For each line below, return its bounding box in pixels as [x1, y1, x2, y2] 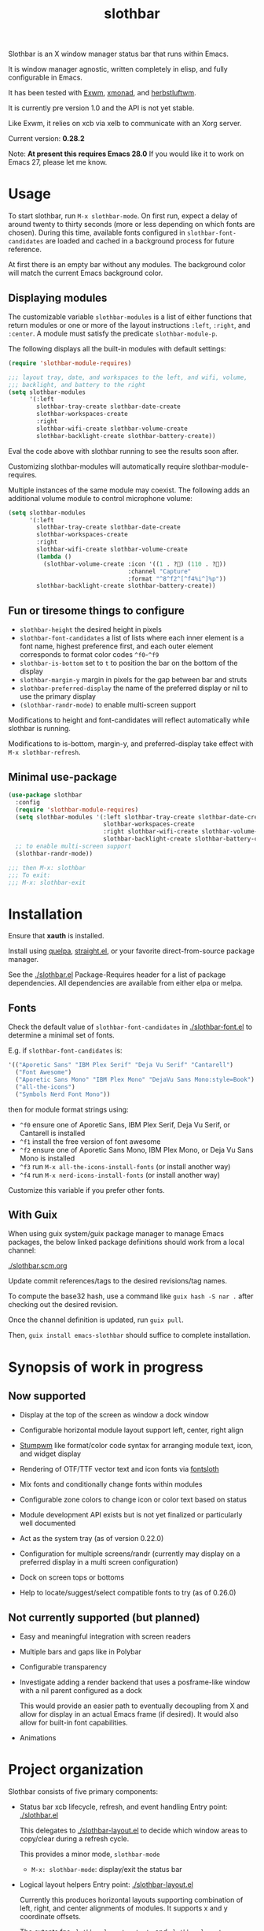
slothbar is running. [8, 724, 71, 733]
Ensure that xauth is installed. [8, 931, 104, 941]
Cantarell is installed [19, 1128, 86, 1138]
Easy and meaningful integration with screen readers [19, 1632, 191, 1641]
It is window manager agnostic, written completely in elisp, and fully [8, 65, 228, 74]
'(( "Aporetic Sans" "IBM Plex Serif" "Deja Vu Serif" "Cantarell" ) [8, 1061, 234, 1069]
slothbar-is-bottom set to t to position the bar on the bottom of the [19, 659, 238, 668]
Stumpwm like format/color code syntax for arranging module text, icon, [19, 1441, 254, 1450]
